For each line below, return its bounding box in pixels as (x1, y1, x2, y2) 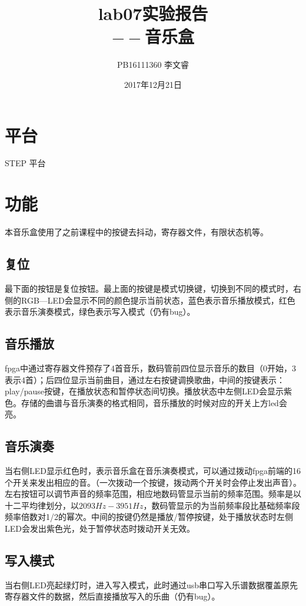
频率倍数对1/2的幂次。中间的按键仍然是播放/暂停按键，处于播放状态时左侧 (5, 511, 293, 523)
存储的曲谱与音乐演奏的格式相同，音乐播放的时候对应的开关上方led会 (21, 396, 287, 409)
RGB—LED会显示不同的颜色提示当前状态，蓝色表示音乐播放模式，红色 (21, 294, 295, 306)
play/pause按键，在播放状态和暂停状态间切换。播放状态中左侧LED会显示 (5, 385, 284, 397)
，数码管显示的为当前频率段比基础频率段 (143, 499, 300, 511)
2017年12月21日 (124, 78, 182, 90)
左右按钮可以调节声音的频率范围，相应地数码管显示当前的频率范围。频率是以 (5, 488, 301, 500)
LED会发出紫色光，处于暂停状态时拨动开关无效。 (5, 522, 195, 535)
